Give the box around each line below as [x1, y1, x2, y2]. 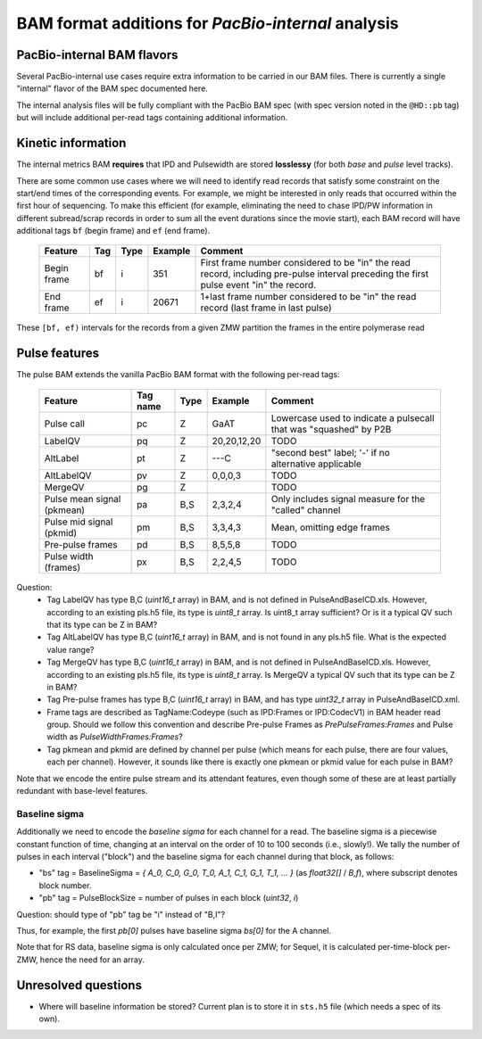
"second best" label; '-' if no [270, 446, 390, 458]
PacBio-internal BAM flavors [16, 47, 179, 62]
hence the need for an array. [39, 954, 145, 965]
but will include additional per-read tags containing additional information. [16, 112, 288, 123]
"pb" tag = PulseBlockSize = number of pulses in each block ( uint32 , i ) [38, 893, 299, 903]
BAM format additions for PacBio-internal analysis [16, 13, 399, 33]
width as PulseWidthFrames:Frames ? [46, 731, 183, 742]
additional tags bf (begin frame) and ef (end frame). [16, 226, 211, 236]
